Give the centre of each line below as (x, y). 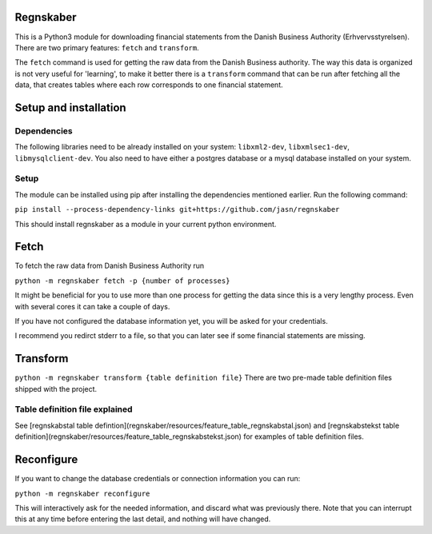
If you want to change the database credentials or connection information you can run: (158, 479)
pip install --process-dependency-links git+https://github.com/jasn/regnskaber (177, 209)
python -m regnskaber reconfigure (82, 493)
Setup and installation (71, 108)
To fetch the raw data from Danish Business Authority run (110, 266)
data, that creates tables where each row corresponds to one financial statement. (149, 85)
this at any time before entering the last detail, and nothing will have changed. (143, 519)
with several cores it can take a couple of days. (92, 306)
